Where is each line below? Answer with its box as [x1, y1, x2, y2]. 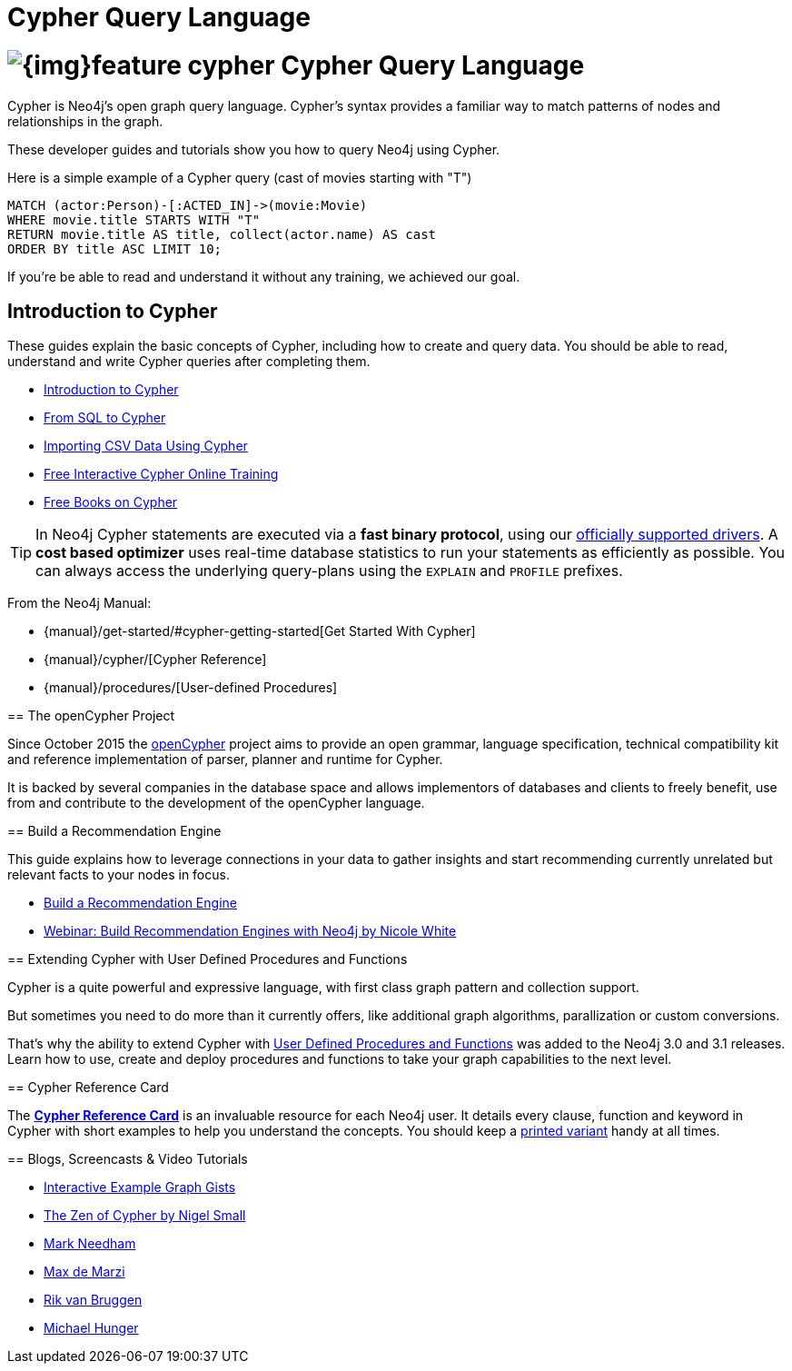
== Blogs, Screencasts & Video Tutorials [7, 1151, 248, 1167]
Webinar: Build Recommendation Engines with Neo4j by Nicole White [44, 923, 457, 939]
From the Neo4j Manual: [7, 595, 152, 611]
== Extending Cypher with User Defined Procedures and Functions [7, 951, 408, 968]
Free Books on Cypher [44, 494, 178, 511]
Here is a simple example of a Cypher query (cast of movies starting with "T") [7, 169, 472, 185]
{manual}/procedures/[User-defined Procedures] [44, 680, 338, 696]
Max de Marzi [44, 1264, 125, 1280]
